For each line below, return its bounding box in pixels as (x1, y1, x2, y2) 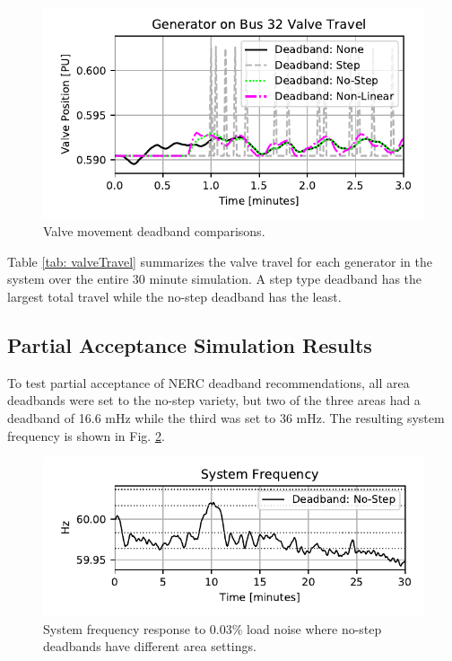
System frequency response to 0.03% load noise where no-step (43, 619, 382, 638)
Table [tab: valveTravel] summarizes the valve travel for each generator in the (7, 251, 433, 270)
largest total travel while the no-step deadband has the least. (7, 286, 342, 305)
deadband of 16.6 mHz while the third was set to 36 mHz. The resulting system (7, 408, 445, 427)
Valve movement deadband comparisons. (43, 222, 265, 241)
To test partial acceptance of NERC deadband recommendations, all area (7, 373, 410, 392)
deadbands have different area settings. (43, 637, 256, 656)
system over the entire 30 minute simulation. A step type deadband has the (7, 269, 422, 288)
